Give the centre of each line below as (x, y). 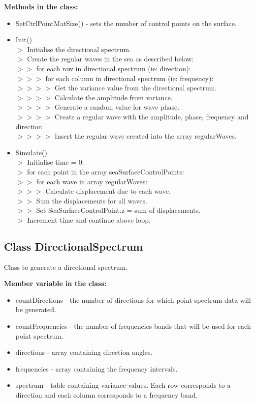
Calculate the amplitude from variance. (114, 97)
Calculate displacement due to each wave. (108, 191)
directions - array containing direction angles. (84, 352)
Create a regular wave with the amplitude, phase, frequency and (152, 116)
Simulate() (31, 152)
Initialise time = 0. (56, 162)
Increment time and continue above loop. (89, 219)
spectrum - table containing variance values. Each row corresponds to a (123, 385)
